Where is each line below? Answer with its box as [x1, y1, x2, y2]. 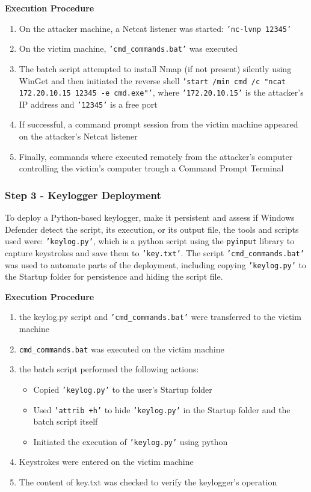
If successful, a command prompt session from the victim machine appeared [19, 118, 298, 131]
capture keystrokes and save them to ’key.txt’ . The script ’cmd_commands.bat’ [5, 246, 304, 259]
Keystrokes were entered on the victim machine [19, 455, 194, 468]
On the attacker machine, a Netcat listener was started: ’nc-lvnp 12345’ [19, 22, 292, 34]
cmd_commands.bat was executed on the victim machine [19, 342, 224, 355]
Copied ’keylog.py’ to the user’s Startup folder [33, 383, 212, 395]
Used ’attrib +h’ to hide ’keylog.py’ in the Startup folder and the [33, 403, 291, 416]
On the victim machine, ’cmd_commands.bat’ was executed [19, 42, 238, 55]
